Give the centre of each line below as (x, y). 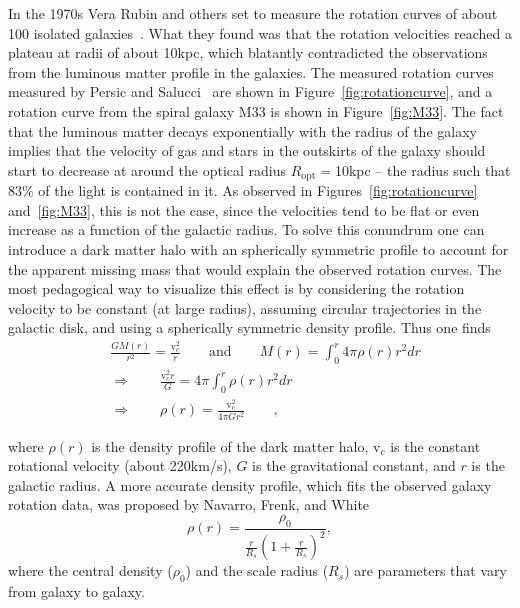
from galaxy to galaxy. (76, 590)
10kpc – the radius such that (422, 169)
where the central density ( (90, 570)
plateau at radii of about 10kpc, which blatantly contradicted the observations (248, 52)
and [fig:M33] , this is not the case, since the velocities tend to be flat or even (244, 209)
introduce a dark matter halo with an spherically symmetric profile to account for (258, 248)
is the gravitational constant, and (354, 465)
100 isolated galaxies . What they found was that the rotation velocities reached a (260, 32)
